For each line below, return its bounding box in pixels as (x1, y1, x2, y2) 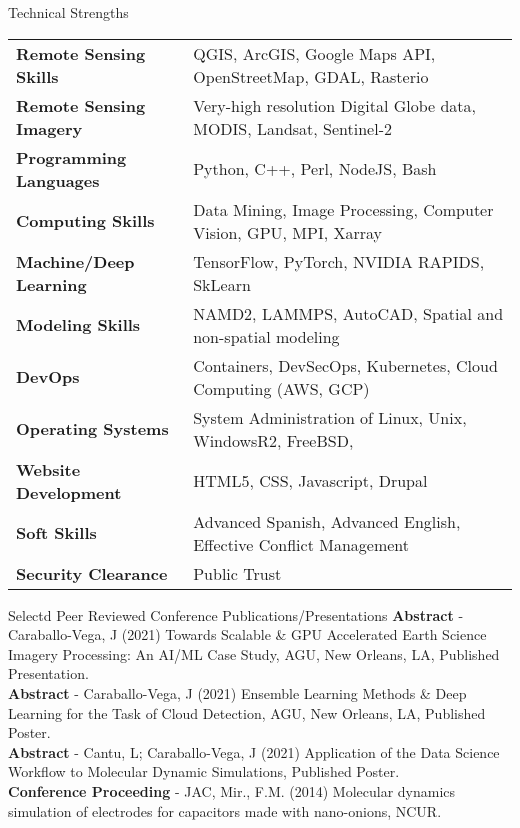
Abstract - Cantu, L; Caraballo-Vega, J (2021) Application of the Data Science (8, 741, 500, 762)
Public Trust (193, 561, 282, 585)
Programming (16, 145, 127, 169)
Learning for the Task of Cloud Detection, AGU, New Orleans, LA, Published (8, 702, 486, 723)
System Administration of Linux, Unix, (193, 405, 467, 429)
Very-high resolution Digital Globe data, (193, 93, 477, 117)
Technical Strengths (8, 2, 129, 22)
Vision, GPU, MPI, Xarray (193, 220, 382, 244)
